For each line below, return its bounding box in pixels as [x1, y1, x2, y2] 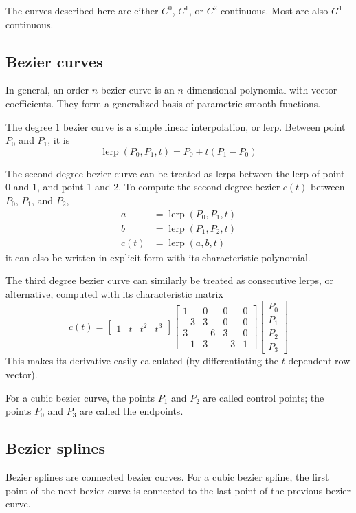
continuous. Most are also [221, 3, 329, 17]
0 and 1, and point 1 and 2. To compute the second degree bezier [5, 179, 280, 194]
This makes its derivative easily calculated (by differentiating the [5, 353, 279, 368]
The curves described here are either [5, 3, 159, 17]
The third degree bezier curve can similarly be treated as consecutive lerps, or [5, 273, 333, 287]
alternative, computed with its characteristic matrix [5, 286, 223, 301]
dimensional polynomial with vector [186, 83, 337, 97]
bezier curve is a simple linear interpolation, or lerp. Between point [63, 119, 346, 133]
